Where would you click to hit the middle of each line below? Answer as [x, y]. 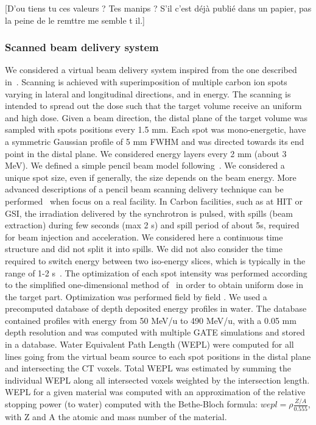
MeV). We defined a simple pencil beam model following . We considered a [145, 165]
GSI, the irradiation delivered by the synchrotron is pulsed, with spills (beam [149, 213]
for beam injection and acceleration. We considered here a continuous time [144, 237]
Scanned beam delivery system [82, 47]
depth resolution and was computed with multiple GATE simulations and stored [155, 332]
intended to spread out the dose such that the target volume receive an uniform [153, 106]
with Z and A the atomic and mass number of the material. [116, 416]
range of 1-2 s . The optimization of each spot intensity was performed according [156, 272]
